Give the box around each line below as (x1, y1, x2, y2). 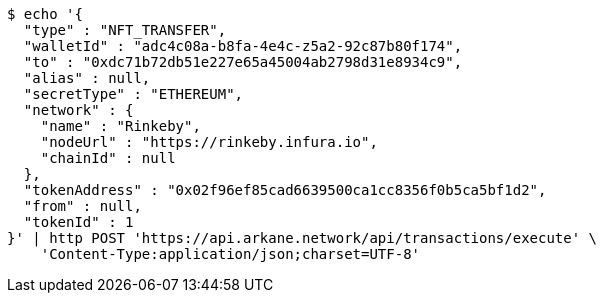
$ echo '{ (7, 6, 83, 22)
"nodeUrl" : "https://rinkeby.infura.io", (40, 134, 378, 150)
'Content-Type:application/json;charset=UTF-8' (40, 246, 421, 262)
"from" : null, (23, 198, 142, 214)
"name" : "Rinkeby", (40, 118, 201, 134)
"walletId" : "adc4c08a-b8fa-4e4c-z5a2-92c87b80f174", (23, 38, 463, 54)
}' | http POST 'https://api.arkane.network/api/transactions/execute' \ (7, 230, 598, 246)
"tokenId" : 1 (23, 214, 134, 230)
